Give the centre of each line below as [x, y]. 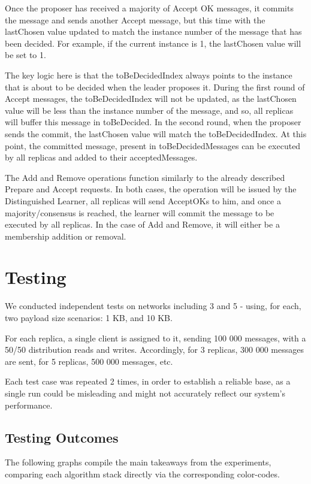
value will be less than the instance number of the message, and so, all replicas [149, 110]
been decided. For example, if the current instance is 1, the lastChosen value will [153, 43]
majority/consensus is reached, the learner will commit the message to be [140, 212]
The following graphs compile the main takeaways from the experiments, [138, 462]
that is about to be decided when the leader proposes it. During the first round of [155, 87]
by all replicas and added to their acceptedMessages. [101, 157]
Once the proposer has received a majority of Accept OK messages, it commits [149, 8]
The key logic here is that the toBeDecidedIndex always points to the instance [149, 75]
